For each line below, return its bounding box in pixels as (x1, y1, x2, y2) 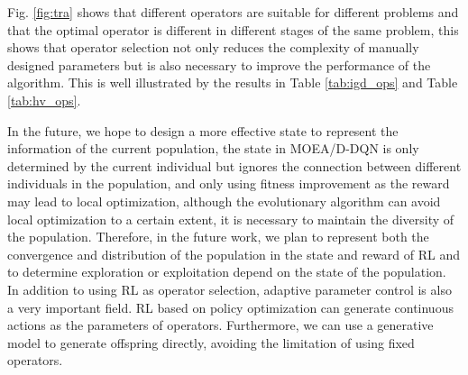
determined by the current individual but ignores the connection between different (7, 156, 462, 175)
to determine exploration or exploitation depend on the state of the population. (7, 262, 446, 281)
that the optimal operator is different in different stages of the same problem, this (7, 20, 459, 39)
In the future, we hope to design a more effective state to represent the (7, 121, 399, 140)
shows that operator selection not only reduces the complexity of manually (7, 38, 419, 57)
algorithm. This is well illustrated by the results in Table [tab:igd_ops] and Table (7, 73, 458, 92)
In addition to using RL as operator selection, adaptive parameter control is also (7, 279, 452, 298)
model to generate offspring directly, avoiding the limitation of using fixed (7, 333, 415, 352)
